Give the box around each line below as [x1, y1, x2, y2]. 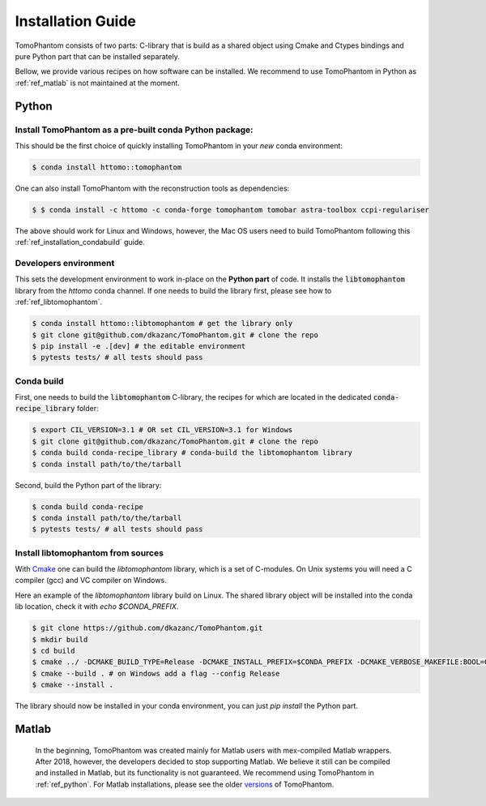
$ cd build [32, 645, 75, 655]
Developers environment [15, 257, 115, 268]
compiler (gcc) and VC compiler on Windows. [15, 576, 167, 585]
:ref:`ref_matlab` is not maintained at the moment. [15, 78, 180, 88]
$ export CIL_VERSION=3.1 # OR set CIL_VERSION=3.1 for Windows [32, 426, 293, 435]
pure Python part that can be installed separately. [15, 51, 180, 61]
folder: [76, 404, 99, 414]
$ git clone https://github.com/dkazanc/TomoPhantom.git [32, 624, 263, 632]
